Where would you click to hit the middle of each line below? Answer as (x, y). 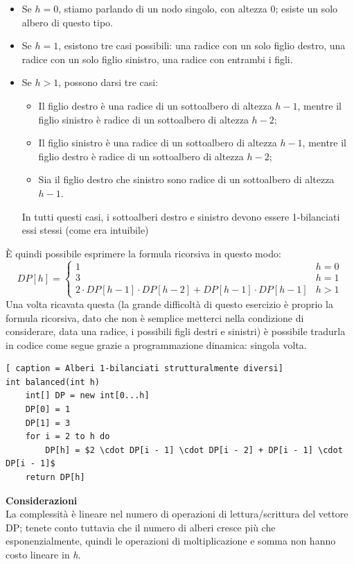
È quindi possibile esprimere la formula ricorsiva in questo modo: (143, 253)
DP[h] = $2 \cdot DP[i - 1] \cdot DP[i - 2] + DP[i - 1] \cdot (194, 450)
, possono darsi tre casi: (108, 82)
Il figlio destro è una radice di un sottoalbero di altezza (155, 105)
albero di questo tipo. (67, 22)
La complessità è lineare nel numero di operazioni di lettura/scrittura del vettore (177, 514)
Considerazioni (42, 500)
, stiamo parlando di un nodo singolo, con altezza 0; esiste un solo (198, 8)
